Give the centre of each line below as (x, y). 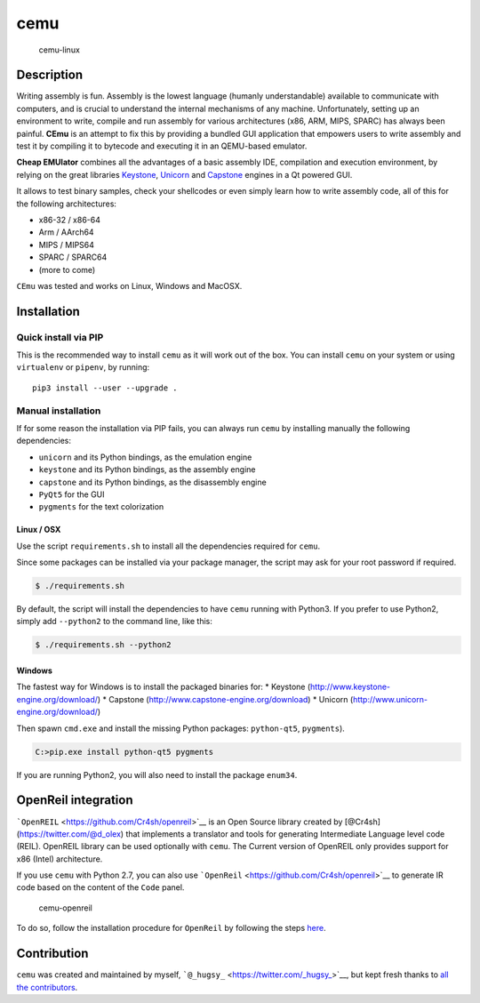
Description (50, 75)
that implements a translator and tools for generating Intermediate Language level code (285, 834)
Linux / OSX (39, 530)
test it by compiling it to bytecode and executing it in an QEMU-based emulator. (162, 146)
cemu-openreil (65, 908)
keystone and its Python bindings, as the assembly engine (147, 469)
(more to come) (67, 269)
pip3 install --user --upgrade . (105, 388)
